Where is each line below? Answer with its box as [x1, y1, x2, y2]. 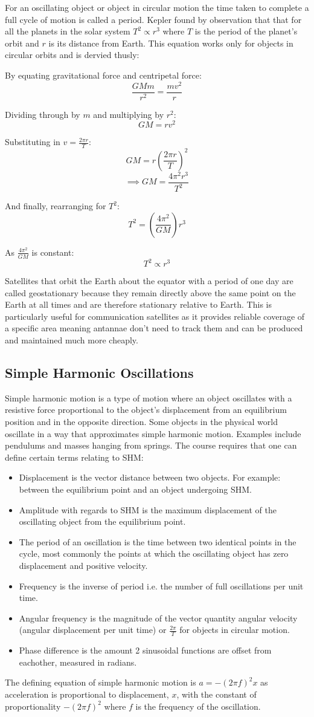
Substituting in [5, 135, 60, 148]
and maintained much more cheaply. [5, 334, 138, 346]
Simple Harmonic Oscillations [5, 363, 194, 382]
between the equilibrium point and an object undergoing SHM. [19, 483, 252, 496]
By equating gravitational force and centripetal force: [5, 68, 202, 81]
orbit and [5, 36, 39, 49]
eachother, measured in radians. [19, 655, 137, 668]
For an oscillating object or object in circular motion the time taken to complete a [5, 1, 309, 13]
